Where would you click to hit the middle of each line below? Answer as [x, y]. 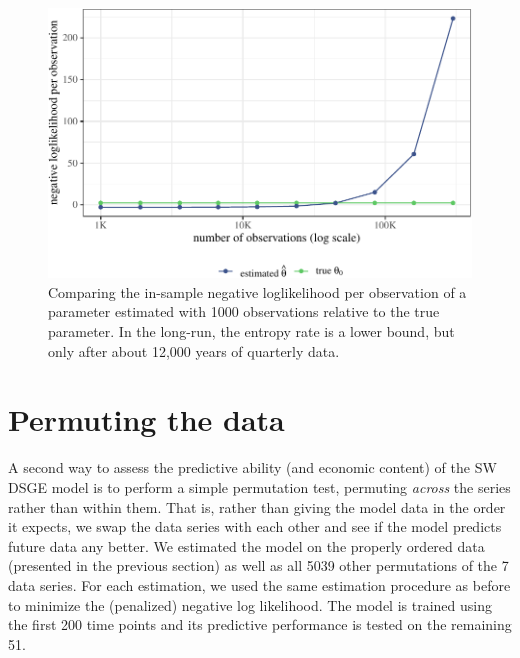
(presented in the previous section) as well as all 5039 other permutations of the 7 [258, 565]
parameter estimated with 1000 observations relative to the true [244, 311]
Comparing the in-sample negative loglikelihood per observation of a [257, 291]
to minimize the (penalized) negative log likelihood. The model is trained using [250, 604]
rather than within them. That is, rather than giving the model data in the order [257, 506]
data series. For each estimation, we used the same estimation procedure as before [259, 584]
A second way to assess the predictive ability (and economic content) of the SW [252, 467]
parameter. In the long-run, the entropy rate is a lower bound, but [251, 331]
